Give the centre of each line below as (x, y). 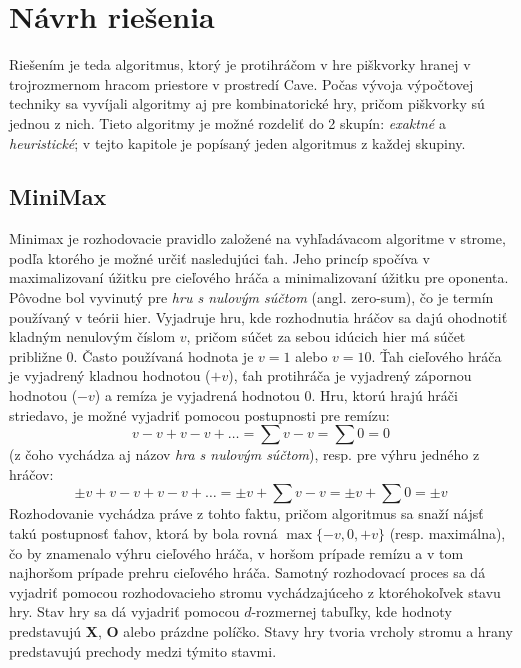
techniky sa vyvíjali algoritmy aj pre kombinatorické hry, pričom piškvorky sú (247, 103)
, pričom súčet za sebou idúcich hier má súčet (326, 336)
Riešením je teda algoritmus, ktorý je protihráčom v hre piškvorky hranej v (240, 64)
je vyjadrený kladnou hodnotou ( (110, 375)
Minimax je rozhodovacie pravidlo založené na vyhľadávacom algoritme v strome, (257, 238)
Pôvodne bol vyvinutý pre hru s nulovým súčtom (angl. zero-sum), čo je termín (251, 297)
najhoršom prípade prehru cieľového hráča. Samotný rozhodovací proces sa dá (247, 572)
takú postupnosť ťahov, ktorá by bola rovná (143, 533)
